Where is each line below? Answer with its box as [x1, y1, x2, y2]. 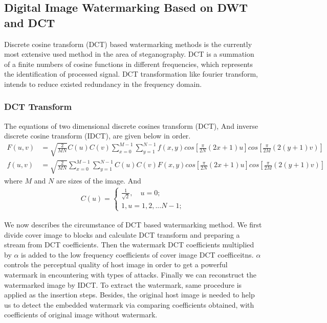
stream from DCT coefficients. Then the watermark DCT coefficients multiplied [4, 239, 254, 250]
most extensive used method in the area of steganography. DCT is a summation [4, 49, 254, 59]
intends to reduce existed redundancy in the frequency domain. [4, 78, 202, 89]
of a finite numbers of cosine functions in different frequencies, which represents [4, 58, 253, 69]
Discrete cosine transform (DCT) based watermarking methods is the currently [4, 38, 252, 49]
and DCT [4, 14, 55, 30]
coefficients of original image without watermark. [4, 309, 158, 320]
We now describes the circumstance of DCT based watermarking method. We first [4, 219, 262, 229]
